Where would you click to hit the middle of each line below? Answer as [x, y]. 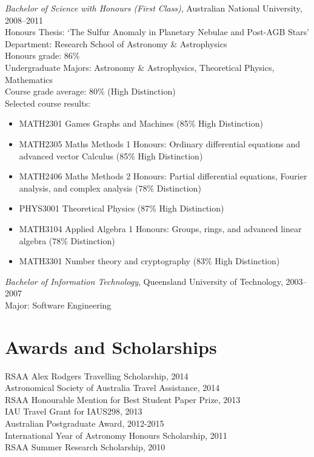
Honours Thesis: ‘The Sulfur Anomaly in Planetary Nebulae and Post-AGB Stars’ [157, 32]
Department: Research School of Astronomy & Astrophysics [116, 43]
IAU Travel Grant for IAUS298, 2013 [74, 411]
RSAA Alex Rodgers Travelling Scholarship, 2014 [97, 375]
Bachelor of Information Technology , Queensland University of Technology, [144, 281]
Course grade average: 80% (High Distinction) [90, 91]
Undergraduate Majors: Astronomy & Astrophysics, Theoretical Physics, [140, 67]
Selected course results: [48, 103]
